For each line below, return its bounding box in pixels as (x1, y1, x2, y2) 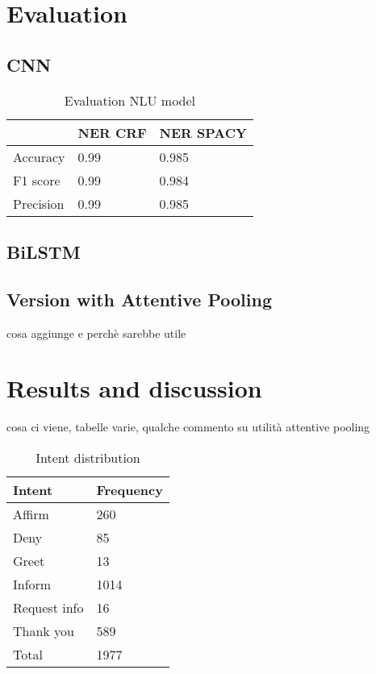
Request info (13, 597, 84, 617)
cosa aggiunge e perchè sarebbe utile (6, 324, 186, 341)
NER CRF (77, 123, 147, 142)
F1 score (13, 170, 61, 189)
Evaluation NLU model (64, 90, 196, 110)
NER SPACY (159, 123, 247, 142)
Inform (13, 574, 52, 593)
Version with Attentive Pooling (6, 286, 273, 311)
